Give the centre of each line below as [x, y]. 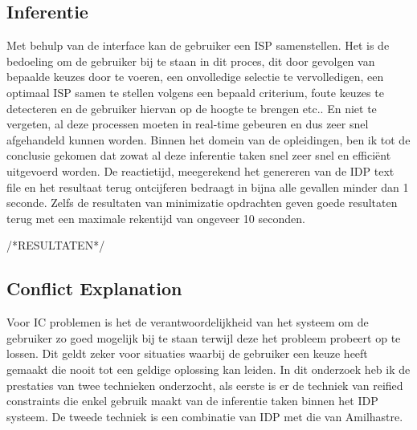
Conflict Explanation [94, 288]
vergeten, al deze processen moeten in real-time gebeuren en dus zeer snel [188, 124]
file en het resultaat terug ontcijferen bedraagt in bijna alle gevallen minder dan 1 [208, 187]
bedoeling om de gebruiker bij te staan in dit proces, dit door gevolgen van [191, 61]
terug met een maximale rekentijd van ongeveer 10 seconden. [156, 218]
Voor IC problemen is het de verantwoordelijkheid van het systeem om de [188, 322]
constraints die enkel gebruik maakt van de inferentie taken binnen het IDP [192, 401]
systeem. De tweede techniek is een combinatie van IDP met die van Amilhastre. [205, 416]
